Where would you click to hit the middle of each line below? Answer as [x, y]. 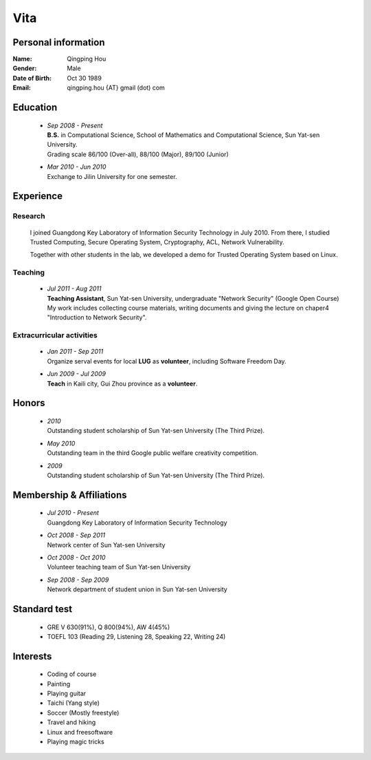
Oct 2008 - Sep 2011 [76, 535]
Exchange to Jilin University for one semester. [112, 176]
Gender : [25, 68]
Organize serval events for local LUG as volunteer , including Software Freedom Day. [167, 361]
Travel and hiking [71, 722]
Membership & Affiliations [70, 495]
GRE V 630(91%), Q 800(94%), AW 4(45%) [109, 627]
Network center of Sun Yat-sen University [106, 545]
